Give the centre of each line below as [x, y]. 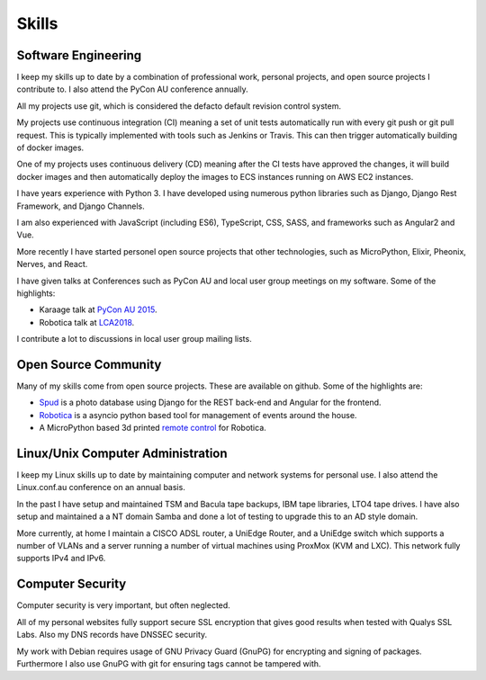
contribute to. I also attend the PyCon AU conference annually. [132, 89]
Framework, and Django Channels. [81, 206]
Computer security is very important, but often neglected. [124, 605]
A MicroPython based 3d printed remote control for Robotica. [153, 428]
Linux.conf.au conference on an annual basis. [101, 488]
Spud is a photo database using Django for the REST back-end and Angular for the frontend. [210, 403]
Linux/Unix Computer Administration [122, 453]
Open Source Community [89, 364]
